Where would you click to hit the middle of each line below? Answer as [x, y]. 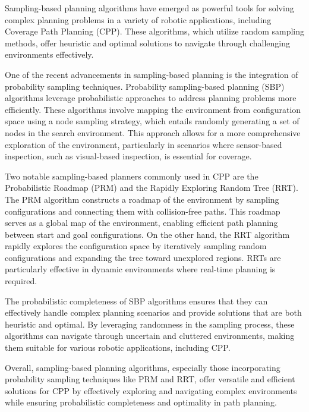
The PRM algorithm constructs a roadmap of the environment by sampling [142, 199]
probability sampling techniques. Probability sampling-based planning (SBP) [145, 86]
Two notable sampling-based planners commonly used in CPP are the [132, 176]
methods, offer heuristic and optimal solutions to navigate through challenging [147, 43]
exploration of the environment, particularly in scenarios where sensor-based [144, 144]
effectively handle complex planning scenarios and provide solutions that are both [153, 312]
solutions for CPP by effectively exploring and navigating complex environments [151, 390]
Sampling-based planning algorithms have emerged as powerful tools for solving [149, 8]
